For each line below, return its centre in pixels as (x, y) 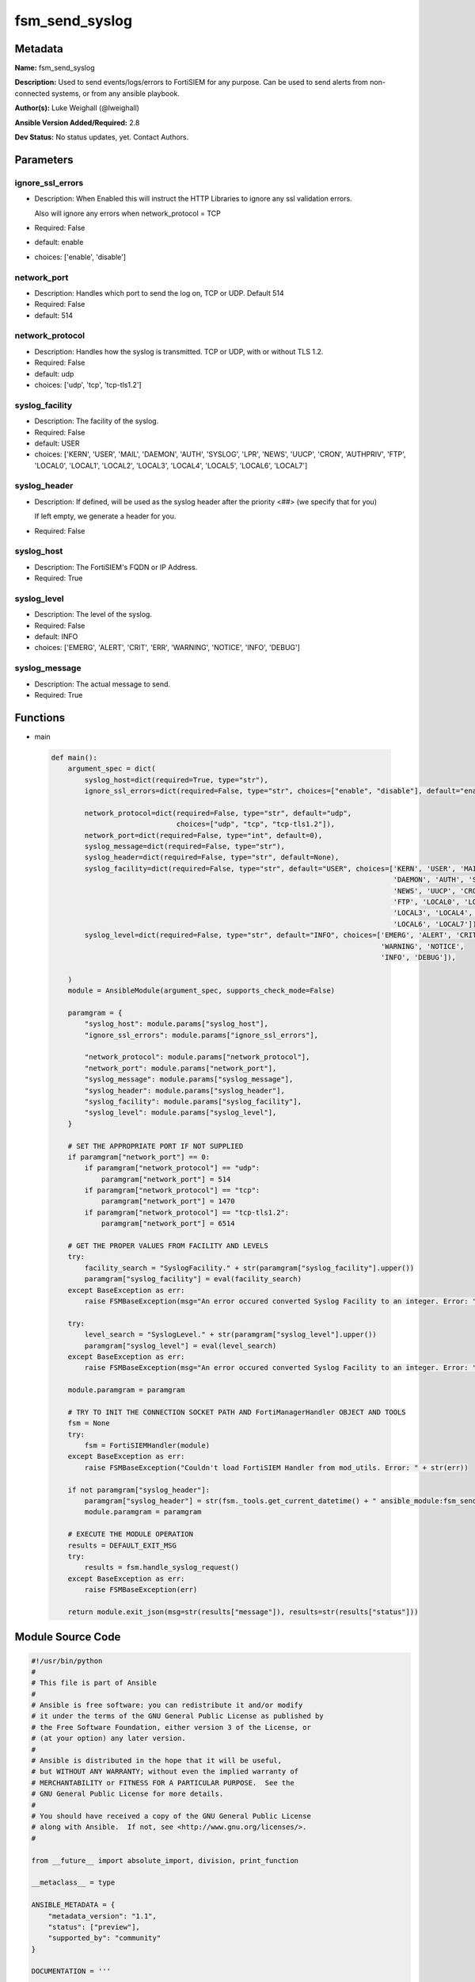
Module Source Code (68, 1637)
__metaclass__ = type (73, 1883)
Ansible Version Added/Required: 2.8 (77, 122)
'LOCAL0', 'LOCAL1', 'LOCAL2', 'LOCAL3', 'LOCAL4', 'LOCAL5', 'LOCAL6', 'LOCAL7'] (171, 465)
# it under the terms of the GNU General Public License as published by (177, 1716)
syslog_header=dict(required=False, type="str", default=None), (212, 857)
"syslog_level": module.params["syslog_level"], (180, 1113)
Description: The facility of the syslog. (97, 421)
